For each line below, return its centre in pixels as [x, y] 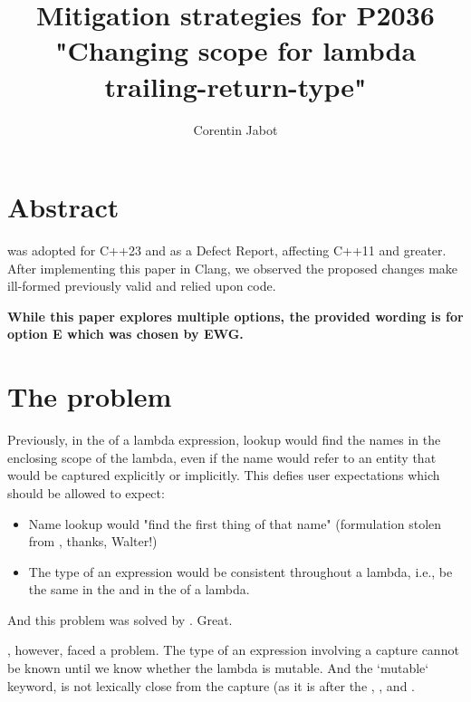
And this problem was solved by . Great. [120, 619]
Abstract [63, 207]
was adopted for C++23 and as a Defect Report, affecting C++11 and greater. [227, 250]
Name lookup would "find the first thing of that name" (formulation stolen [235, 523]
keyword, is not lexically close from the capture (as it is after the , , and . [211, 685]
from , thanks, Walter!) [93, 541]
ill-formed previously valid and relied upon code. [142, 286]
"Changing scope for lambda [235, 50]
